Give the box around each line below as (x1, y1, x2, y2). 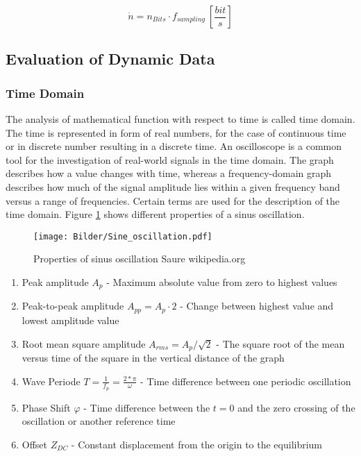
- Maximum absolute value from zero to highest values (106, 275, 337, 289)
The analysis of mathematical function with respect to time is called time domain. (6, 112, 355, 126)
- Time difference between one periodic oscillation (140, 373, 351, 388)
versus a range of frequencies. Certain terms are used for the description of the (6, 193, 340, 208)
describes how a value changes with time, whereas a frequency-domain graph (6, 166, 332, 180)
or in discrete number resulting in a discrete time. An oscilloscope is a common (6, 139, 342, 153)
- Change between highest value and (180, 298, 334, 313)
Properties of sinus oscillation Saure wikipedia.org (33, 251, 246, 266)
